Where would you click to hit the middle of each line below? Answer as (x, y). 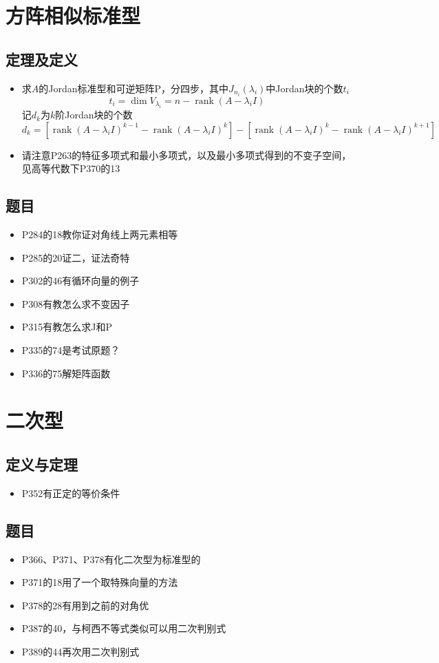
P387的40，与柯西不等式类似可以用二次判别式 (124, 628)
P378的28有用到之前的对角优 (85, 605)
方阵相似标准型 (73, 15)
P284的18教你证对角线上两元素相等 (100, 234)
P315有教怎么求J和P (67, 327)
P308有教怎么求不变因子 (76, 303)
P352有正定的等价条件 (71, 493)
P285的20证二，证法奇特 (76, 257)
